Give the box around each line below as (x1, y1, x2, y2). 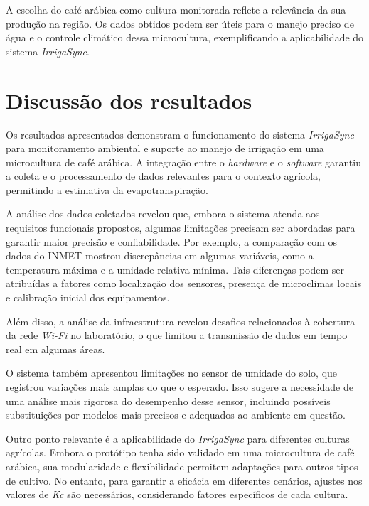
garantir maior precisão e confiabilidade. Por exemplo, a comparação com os (6, 234, 338, 249)
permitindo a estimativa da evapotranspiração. (6, 182, 208, 197)
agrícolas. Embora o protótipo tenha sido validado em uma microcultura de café (6, 445, 355, 460)
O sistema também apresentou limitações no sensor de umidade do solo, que (6, 365, 338, 380)
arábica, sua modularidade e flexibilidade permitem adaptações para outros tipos (6, 458, 358, 473)
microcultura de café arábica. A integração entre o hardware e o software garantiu (6, 154, 361, 169)
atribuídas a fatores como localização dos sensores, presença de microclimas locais (6, 276, 362, 291)
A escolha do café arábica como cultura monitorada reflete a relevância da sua (6, 2, 346, 16)
